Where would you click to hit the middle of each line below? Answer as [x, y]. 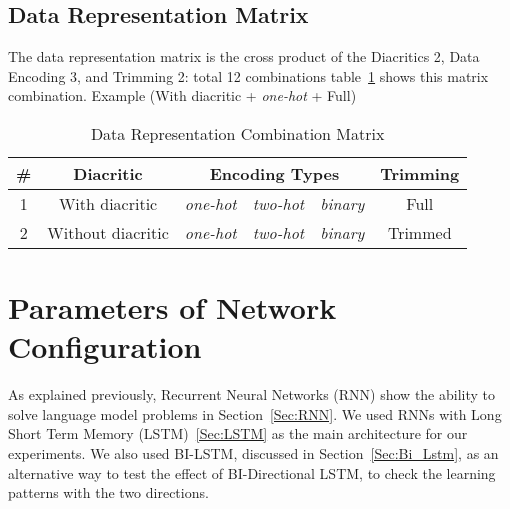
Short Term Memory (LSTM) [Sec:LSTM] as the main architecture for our [238, 433]
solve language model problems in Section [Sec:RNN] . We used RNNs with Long [255, 413]
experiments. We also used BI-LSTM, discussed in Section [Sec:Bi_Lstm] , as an [253, 453]
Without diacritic [108, 232]
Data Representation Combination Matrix [237, 133]
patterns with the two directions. [108, 492]
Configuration [105, 346]
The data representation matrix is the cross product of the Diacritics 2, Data [244, 56]
